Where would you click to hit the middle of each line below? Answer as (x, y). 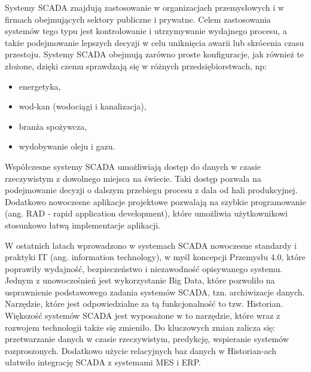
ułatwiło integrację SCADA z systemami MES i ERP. (103, 362)
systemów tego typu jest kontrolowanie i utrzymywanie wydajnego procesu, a (146, 31)
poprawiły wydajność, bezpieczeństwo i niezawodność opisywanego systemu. (144, 268)
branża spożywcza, (53, 126)
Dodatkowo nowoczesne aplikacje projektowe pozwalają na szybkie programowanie (155, 201)
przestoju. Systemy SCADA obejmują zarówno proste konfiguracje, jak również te (154, 54)
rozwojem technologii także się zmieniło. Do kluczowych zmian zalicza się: (140, 327)
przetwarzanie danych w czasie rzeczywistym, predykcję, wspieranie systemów (147, 339)
